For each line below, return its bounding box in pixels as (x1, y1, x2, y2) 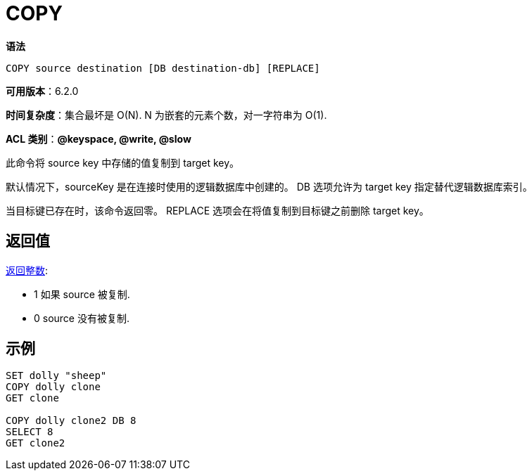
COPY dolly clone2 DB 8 (6, 415, 137, 427)
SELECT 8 (6, 426, 53, 438)
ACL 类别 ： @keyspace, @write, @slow (6, 132, 191, 145)
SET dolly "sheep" (6, 370, 107, 382)
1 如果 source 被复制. (34, 288, 130, 300)
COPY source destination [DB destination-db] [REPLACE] (6, 62, 320, 74)
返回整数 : (6, 264, 49, 276)
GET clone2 (6, 437, 65, 449)
